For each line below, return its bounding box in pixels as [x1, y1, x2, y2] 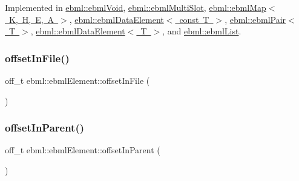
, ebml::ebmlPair [225, 13, 286, 25]
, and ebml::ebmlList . [162, 25, 241, 37]
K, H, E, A [8, 13, 54, 25]
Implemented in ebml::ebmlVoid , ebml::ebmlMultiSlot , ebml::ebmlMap [5, 1, 266, 13]
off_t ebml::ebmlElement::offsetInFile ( [5, 74, 150, 86]
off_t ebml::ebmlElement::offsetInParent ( [5, 144, 160, 156]
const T [179, 13, 209, 25]
